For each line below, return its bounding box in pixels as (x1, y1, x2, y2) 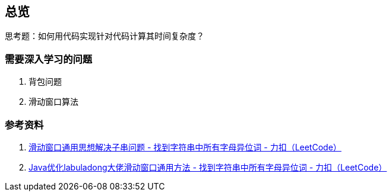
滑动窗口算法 (29, 97, 78, 107)
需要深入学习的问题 (5, 53, 93, 65)
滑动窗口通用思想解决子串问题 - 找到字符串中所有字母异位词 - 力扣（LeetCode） (29, 142, 342, 152)
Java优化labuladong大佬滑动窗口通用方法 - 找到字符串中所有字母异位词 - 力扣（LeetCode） (29, 162, 387, 172)
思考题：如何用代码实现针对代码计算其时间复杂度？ (5, 31, 204, 41)
